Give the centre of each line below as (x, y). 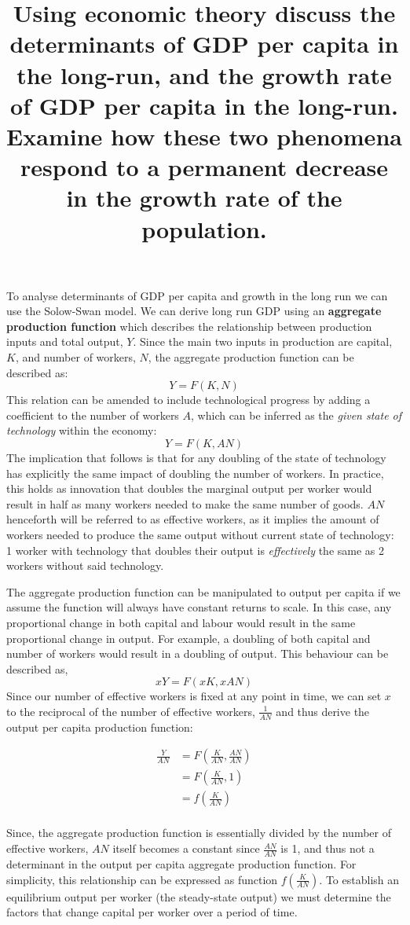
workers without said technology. (85, 565)
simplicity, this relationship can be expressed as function (142, 879)
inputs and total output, (65, 341)
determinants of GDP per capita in (204, 44)
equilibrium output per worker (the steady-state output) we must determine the (199, 896)
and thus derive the (323, 711)
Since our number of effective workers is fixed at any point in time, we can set (194, 696)
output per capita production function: (100, 727)
